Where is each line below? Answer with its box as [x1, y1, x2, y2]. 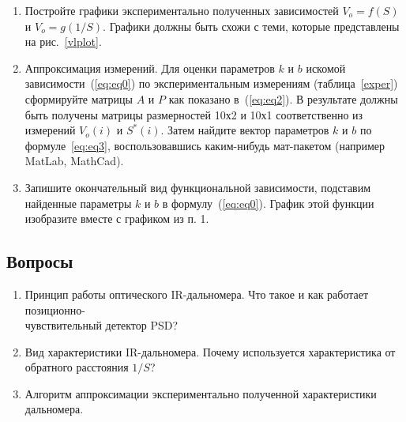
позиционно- [24, 301, 85, 318]
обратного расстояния [24, 359, 129, 375]
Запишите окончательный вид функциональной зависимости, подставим [24, 179, 371, 195]
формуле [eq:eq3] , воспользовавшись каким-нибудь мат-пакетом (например [24, 137, 385, 153]
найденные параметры [24, 194, 132, 211]
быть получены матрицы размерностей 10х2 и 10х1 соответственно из [24, 106, 363, 122]
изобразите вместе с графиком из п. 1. [24, 210, 209, 227]
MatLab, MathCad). [24, 153, 124, 169]
